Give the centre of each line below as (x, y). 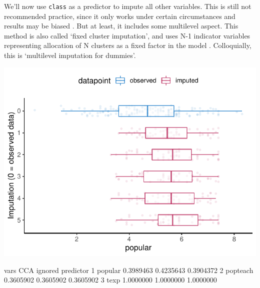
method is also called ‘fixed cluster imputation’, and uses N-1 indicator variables (127, 35)
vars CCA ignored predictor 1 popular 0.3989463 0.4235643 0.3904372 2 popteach (129, 270)
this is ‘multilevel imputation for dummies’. (70, 55)
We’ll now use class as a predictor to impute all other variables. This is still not (128, 6)
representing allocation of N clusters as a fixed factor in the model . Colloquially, (128, 45)
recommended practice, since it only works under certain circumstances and (120, 16)
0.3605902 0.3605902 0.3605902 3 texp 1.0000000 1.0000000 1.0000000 (110, 280)
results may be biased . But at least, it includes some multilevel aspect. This (121, 26)
